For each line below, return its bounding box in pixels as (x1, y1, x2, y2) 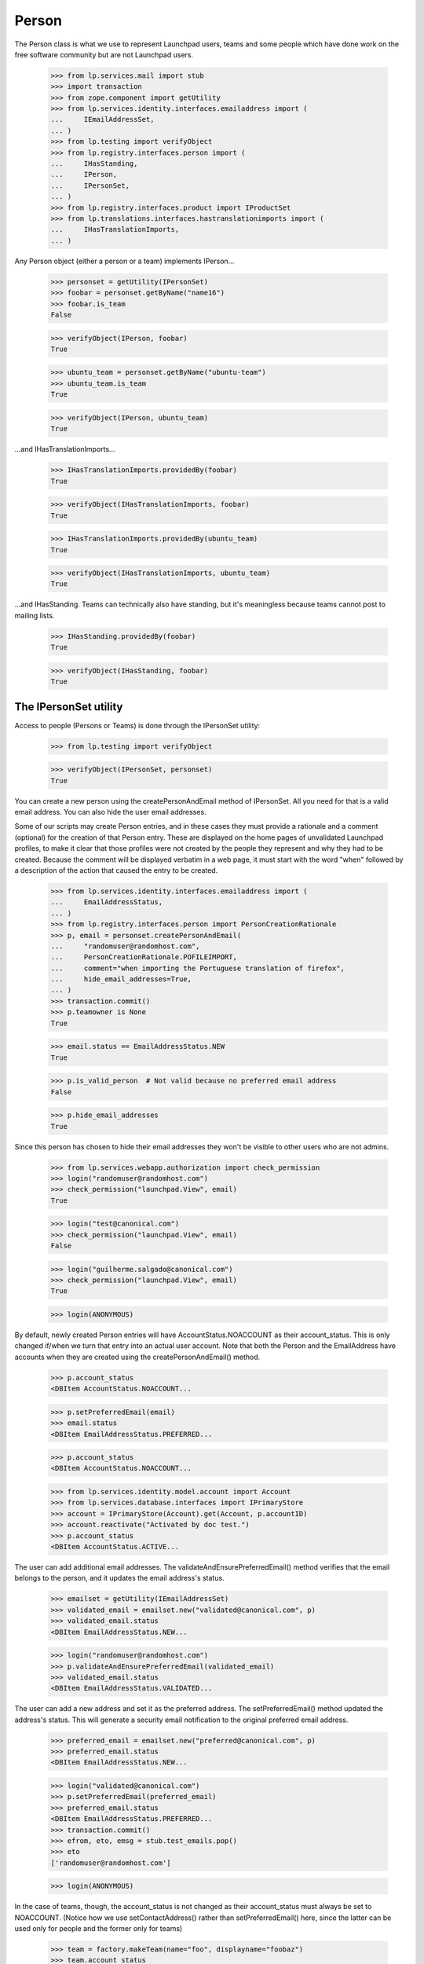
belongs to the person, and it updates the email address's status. (14, 1574, 225, 1583)
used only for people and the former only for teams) (14, 1924, 183, 1933)
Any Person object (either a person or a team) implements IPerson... (14, 256, 235, 266)
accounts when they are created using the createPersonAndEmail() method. (14, 1352, 261, 1361)
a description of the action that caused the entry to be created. (14, 865, 218, 875)
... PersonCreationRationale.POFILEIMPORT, (50, 953, 237, 962)
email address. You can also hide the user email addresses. (14, 808, 207, 817)
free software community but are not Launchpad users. (14, 49, 194, 59)
